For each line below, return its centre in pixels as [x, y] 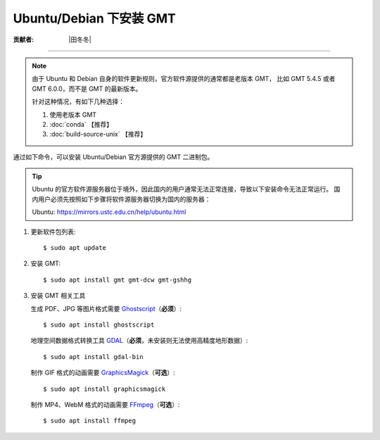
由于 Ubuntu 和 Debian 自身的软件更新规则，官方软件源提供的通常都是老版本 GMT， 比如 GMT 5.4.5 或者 [184, 79]
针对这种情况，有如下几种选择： [78, 101]
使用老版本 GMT [73, 114]
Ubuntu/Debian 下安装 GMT [94, 18]
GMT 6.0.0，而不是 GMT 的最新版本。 [87, 89]
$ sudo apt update [75, 248]
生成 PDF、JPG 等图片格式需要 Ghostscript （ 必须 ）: [106, 308]
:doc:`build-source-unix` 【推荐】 [98, 134]
